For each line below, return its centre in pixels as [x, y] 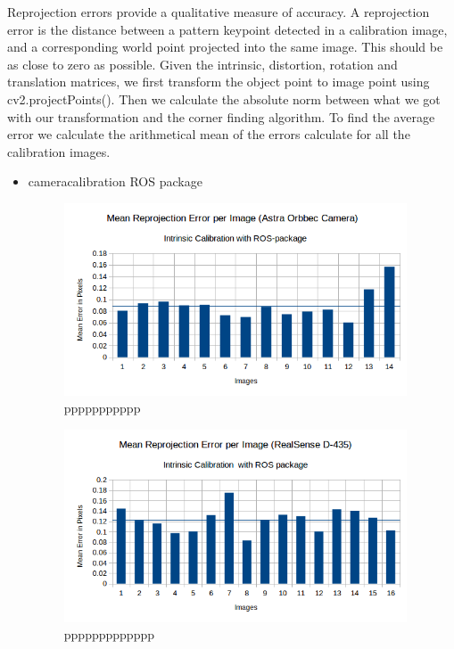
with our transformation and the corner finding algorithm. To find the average [221, 116]
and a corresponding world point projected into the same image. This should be [225, 47]
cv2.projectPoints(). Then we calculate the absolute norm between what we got [224, 99]
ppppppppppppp [109, 634]
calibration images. [59, 151]
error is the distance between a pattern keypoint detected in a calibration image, [227, 29]
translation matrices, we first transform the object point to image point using [219, 82]
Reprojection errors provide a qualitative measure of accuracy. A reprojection [219, 12]
